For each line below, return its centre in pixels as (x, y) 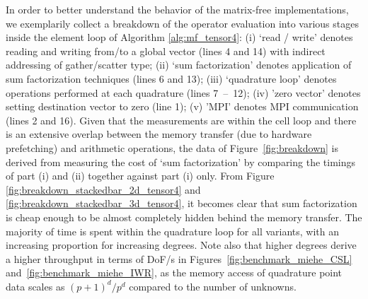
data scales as (35, 286)
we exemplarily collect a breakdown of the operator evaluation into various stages (182, 23)
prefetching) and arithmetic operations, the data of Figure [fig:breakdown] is (172, 147)
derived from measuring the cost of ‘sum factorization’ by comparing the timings (181, 162)
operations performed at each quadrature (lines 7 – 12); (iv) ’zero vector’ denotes (183, 92)
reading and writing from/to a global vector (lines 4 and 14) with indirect (166, 51)
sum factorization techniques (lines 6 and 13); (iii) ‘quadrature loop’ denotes (171, 78)
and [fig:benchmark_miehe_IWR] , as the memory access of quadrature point (174, 272)
